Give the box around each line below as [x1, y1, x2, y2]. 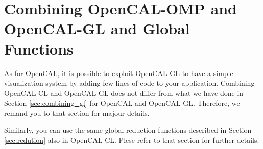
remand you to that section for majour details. [4, 107, 150, 118]
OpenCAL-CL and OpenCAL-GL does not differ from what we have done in [4, 87, 244, 98]
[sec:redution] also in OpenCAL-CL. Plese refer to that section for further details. [4, 135, 259, 145]
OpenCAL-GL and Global [4, 18, 190, 39]
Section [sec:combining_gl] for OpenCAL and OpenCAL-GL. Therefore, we [4, 97, 240, 108]
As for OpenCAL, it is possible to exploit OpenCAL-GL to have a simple [4, 67, 233, 78]
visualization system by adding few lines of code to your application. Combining [4, 78, 255, 88]
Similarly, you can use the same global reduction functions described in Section [4, 125, 252, 135]
